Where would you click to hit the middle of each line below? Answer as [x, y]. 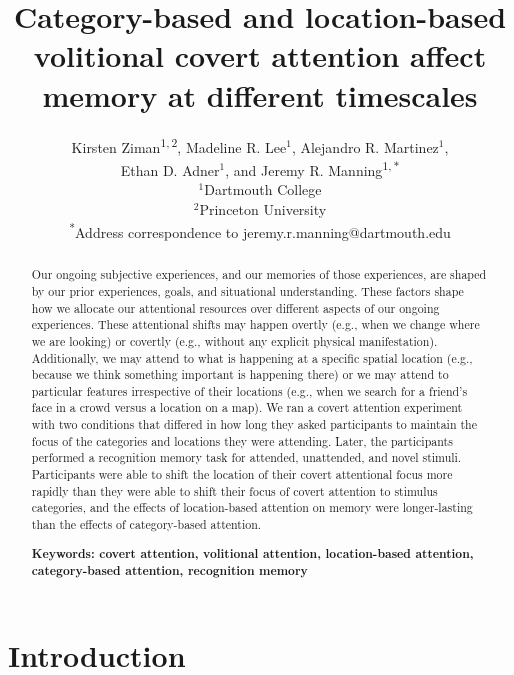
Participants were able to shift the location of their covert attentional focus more [242, 474]
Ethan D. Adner [170, 169]
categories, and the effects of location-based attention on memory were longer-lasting [252, 507]
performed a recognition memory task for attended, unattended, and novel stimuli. [246, 457]
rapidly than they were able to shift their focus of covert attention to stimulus [234, 490]
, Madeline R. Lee [232, 146]
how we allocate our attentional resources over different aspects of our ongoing [235, 307]
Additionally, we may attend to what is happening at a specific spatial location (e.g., [252, 357]
